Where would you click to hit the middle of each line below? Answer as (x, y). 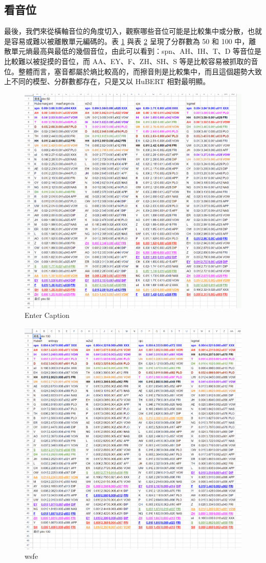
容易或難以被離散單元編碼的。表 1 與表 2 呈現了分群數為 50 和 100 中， (130, 41)
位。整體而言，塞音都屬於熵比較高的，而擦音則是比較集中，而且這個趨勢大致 (133, 71)
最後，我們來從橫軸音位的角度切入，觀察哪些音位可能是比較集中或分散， (126, 31)
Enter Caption (47, 315)
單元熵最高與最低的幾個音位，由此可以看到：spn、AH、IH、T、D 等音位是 (136, 51)
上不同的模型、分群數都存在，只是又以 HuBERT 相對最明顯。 (107, 81)
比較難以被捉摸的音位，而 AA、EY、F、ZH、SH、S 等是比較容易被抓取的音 (131, 61)
